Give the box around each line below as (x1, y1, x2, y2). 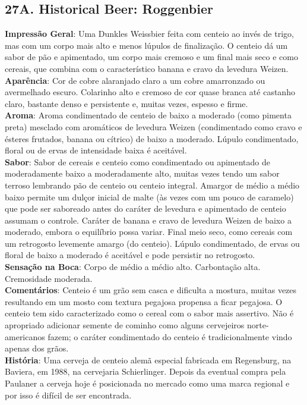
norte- (246, 319, 269, 331)
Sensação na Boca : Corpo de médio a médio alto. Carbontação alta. (5, 260, 261, 273)
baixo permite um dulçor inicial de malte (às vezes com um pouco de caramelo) (5, 190, 294, 203)
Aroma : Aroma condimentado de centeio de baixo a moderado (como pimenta (5, 109, 292, 121)
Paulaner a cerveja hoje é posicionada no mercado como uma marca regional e (5, 377, 290, 390)
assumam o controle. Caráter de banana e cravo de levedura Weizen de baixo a (5, 214, 292, 226)
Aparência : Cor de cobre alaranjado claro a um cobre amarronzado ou (5, 74, 265, 86)
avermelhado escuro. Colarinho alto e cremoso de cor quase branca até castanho (5, 86, 295, 98)
